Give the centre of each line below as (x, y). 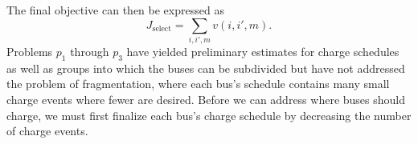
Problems (30, 51)
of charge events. (47, 131)
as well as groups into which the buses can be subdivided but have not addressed (206, 68)
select (162, 29)
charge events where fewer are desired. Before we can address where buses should (206, 99)
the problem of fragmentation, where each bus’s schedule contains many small (198, 84)
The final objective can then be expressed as (115, 10)
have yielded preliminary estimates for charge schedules (263, 51)
